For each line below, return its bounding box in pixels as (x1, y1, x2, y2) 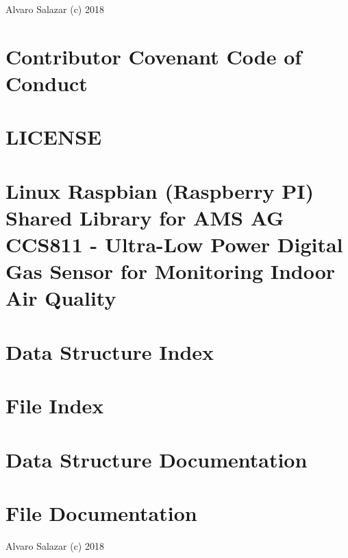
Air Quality (5, 284, 116, 312)
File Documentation (5, 498, 197, 526)
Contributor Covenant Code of (5, 42, 302, 70)
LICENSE (5, 123, 102, 151)
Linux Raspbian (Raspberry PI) (5, 176, 314, 204)
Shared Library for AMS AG (5, 203, 284, 231)
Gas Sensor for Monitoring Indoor (5, 257, 336, 285)
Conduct (5, 69, 88, 97)
